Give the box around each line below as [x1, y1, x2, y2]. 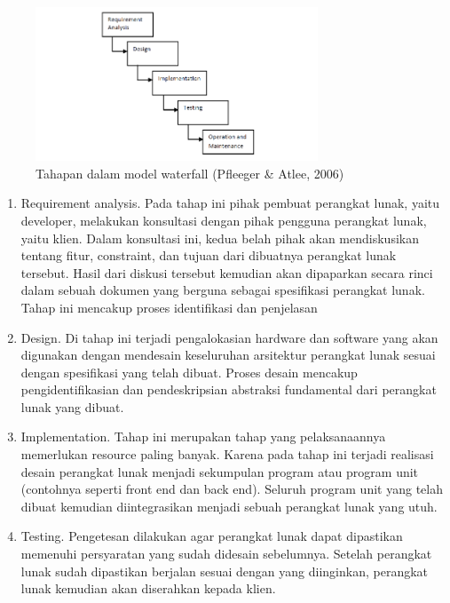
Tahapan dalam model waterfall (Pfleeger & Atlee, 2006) [36, 163, 344, 182]
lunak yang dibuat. [20, 397, 124, 416]
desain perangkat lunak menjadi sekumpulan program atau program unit [20, 462, 419, 480]
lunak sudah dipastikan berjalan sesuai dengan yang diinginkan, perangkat [20, 561, 429, 580]
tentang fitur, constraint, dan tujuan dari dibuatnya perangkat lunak [20, 246, 397, 265]
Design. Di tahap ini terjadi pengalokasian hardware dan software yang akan [20, 328, 438, 346]
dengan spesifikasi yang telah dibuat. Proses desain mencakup [20, 362, 358, 381]
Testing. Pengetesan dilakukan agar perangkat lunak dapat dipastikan [20, 527, 403, 545]
